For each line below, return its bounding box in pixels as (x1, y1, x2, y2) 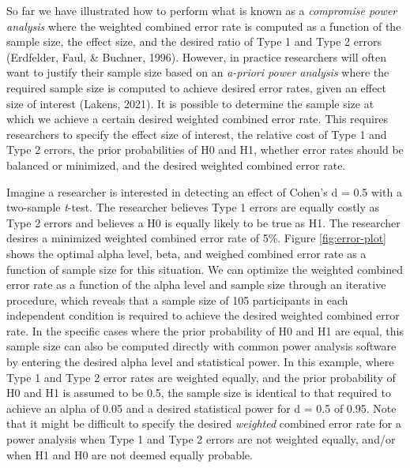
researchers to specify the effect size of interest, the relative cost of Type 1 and (6, 125, 387, 142)
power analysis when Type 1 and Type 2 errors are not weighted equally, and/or (6, 431, 396, 447)
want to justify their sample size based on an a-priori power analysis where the (6, 64, 389, 80)
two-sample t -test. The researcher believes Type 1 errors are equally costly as (6, 199, 380, 215)
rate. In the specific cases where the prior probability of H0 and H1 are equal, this (6, 322, 404, 339)
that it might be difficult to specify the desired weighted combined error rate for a (6, 415, 401, 432)
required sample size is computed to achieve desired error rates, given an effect (6, 79, 386, 95)
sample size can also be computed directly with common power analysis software (6, 338, 397, 354)
